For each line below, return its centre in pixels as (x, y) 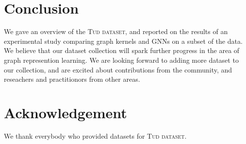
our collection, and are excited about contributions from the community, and (118, 69)
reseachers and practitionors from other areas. (72, 79)
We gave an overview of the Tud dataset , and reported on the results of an (116, 31)
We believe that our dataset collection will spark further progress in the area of (122, 50)
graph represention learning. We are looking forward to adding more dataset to (121, 60)
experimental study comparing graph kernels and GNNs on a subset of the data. (123, 41)
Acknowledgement (66, 112)
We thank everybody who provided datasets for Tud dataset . (95, 135)
